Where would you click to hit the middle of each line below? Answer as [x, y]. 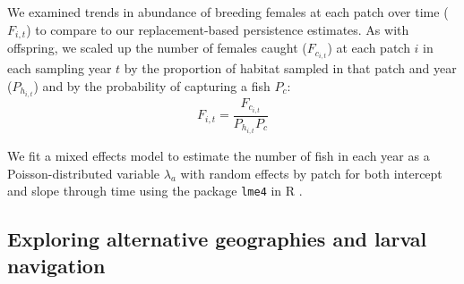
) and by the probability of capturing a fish [152, 85]
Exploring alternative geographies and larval [217, 239]
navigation [56, 265]
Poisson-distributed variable [84, 173]
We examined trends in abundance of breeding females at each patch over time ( [228, 12]
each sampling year [60, 68]
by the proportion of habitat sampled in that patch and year [290, 68]
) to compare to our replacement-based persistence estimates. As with [218, 29]
